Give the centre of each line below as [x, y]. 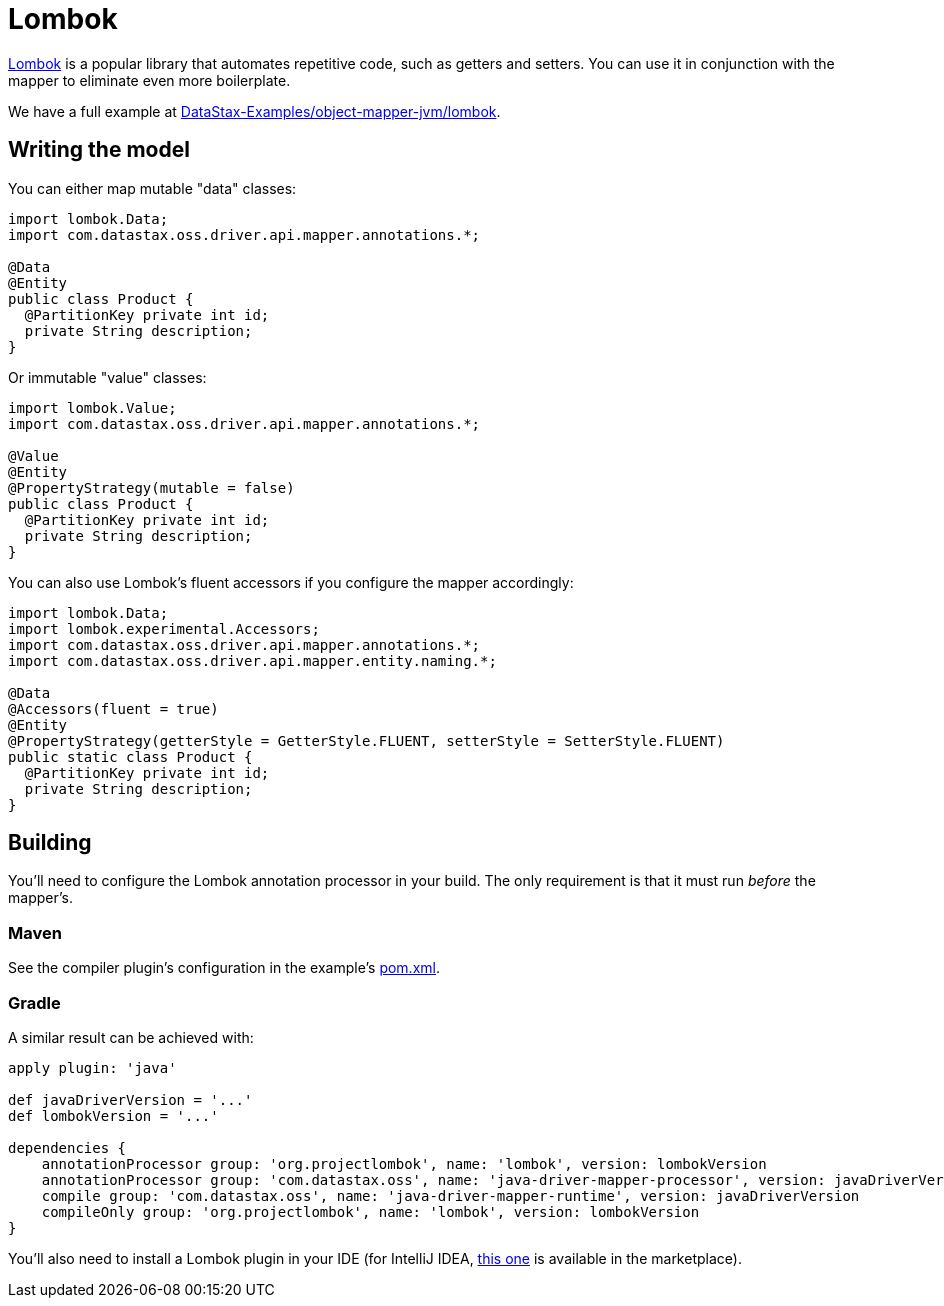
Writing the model [99, 150]
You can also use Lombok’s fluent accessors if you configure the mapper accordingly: [291, 582]
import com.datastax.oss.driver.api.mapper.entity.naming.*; [252, 660]
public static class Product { [130, 756]
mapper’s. [40, 898]
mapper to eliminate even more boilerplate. [149, 80]
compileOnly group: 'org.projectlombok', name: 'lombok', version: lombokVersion [370, 1211]
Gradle [34, 1002]
